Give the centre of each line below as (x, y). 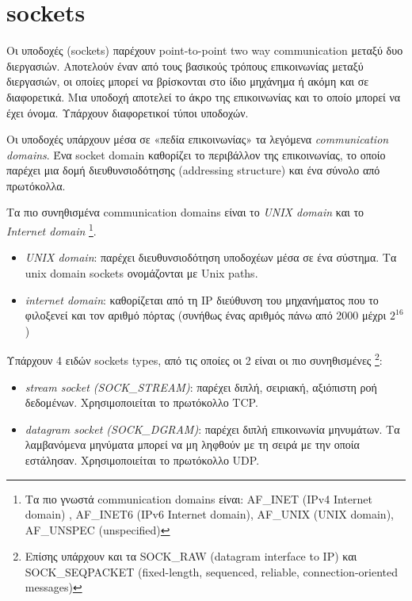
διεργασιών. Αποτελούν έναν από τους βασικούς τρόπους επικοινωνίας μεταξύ (185, 65)
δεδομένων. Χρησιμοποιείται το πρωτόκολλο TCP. (141, 402)
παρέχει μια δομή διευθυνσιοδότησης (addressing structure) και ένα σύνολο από (193, 170)
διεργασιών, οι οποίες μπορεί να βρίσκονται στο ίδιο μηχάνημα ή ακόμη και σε (188, 81)
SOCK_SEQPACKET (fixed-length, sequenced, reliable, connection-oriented (211, 571)
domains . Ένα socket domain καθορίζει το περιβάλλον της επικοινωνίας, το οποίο (196, 154)
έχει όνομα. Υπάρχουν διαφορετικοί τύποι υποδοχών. (128, 112)
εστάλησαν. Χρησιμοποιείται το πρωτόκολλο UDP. (142, 459)
